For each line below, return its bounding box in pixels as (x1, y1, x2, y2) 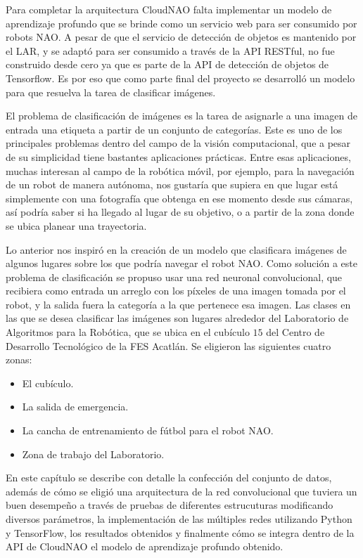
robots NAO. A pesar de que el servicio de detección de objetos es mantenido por (6, 30, 357, 44)
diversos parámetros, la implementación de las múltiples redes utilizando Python (6, 512, 352, 526)
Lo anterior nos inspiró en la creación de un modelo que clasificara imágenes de (6, 242, 347, 257)
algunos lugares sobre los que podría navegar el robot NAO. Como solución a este (6, 256, 357, 271)
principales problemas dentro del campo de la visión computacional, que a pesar (6, 136, 351, 150)
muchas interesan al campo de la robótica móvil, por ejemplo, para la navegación (6, 163, 355, 178)
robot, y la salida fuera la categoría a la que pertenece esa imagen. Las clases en (6, 297, 351, 311)
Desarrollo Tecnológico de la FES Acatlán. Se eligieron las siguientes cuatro (6, 338, 331, 353)
